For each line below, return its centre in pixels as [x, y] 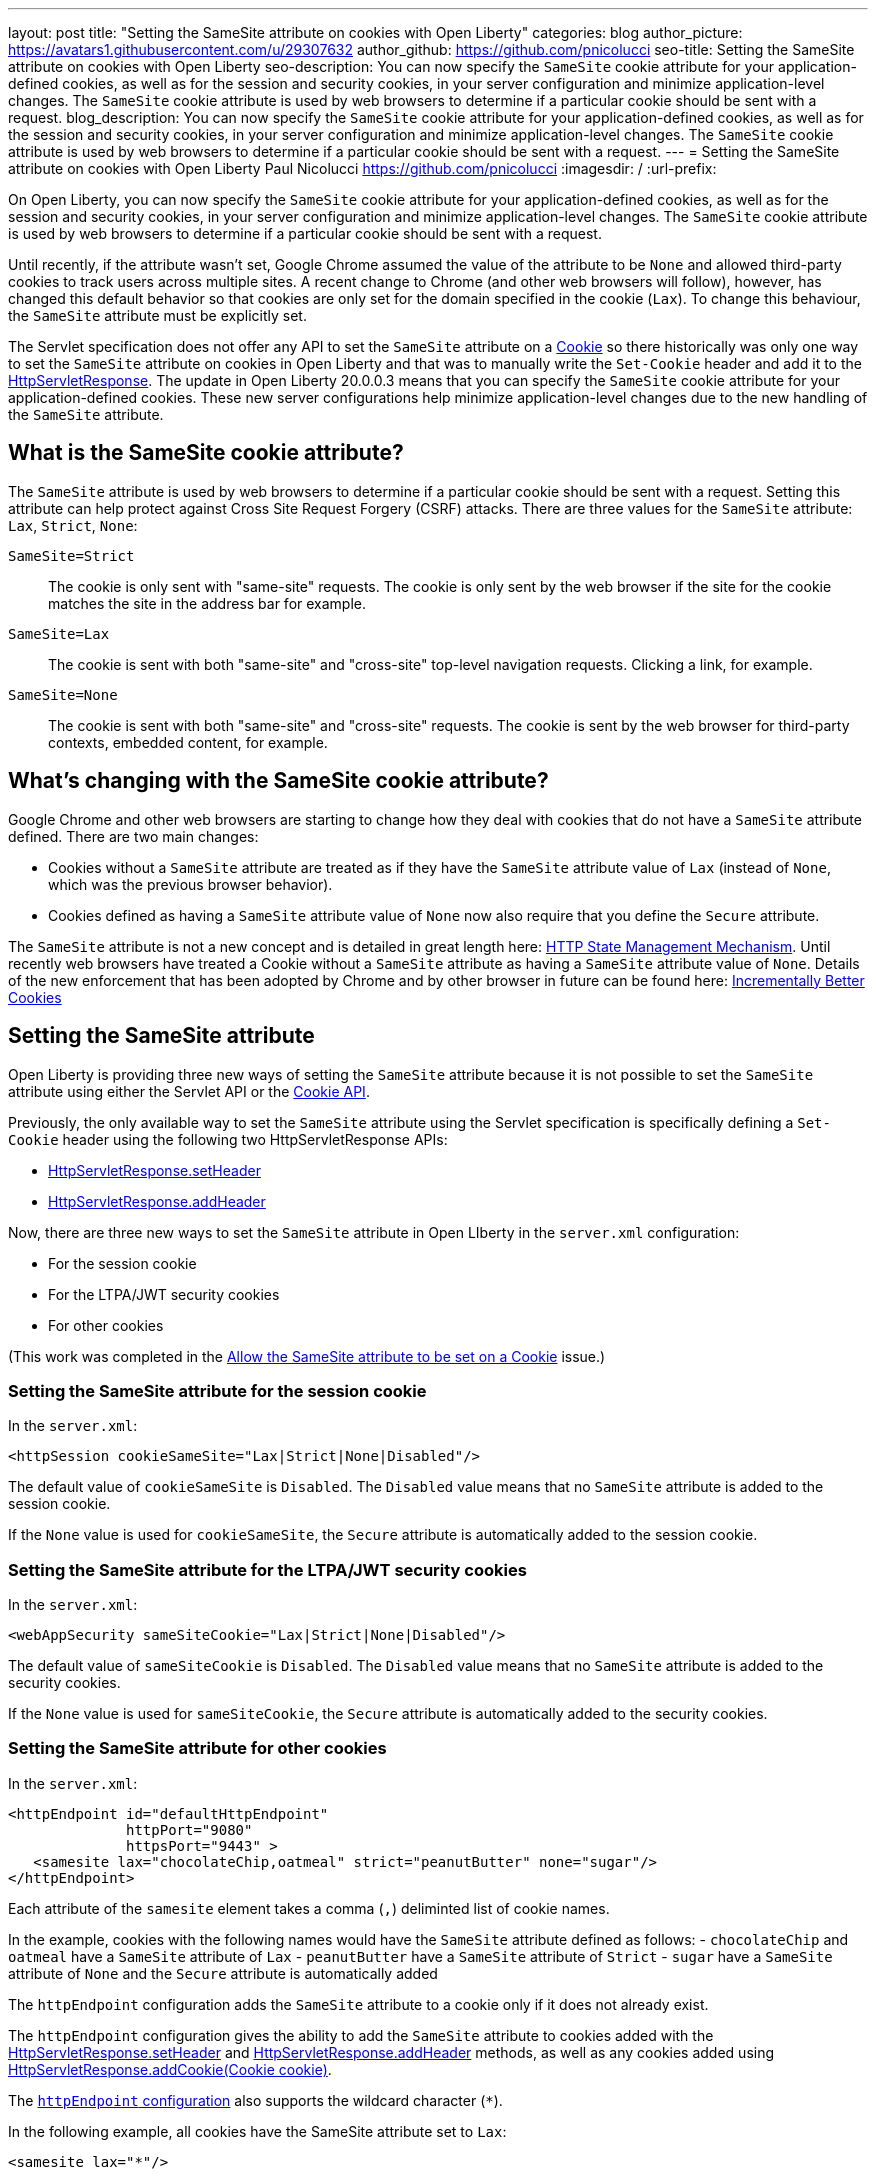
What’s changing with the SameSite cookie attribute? [278, 781]
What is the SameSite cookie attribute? [206, 453]
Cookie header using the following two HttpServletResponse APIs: [228, 1139]
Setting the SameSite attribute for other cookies [197, 1748]
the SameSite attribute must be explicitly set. [157, 315]
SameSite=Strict [71, 555]
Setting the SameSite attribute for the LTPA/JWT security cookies [267, 1569]
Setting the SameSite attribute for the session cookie [217, 1390]
